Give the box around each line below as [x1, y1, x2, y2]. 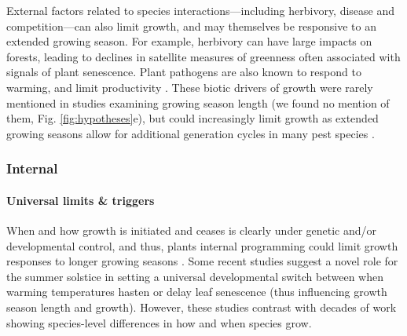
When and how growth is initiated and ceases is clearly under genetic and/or [6, 221, 377, 238]
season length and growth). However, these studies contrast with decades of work [6, 298, 397, 315]
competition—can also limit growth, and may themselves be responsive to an [6, 17, 376, 34]
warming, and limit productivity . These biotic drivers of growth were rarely [6, 79, 373, 95]
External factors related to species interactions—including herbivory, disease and [6, 2, 395, 18]
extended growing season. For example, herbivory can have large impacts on [6, 33, 372, 49]
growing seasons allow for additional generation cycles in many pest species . [6, 125, 375, 141]
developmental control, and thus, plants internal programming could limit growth [6, 237, 398, 254]
